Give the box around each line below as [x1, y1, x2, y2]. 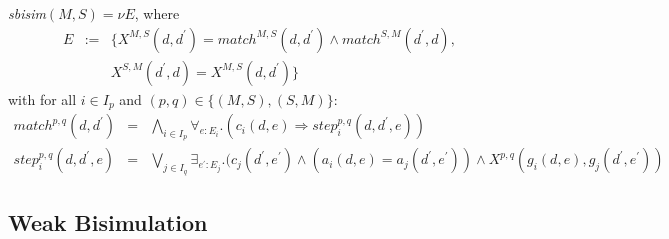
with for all [8, 88, 77, 109]
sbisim [8, 3, 46, 23]
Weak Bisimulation [8, 206, 208, 237]
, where [134, 3, 180, 23]
